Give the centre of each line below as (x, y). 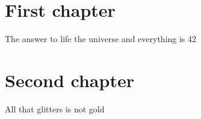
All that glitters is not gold (55, 108)
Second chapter (70, 80)
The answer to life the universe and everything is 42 (101, 39)
